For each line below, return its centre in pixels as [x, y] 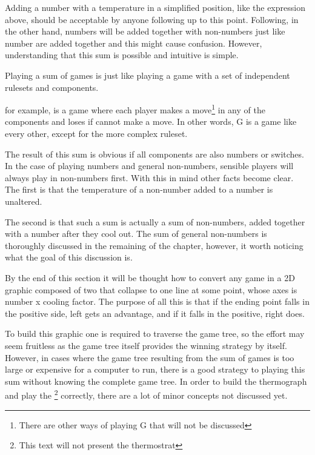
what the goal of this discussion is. [69, 257]
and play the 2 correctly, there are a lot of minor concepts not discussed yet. [146, 394]
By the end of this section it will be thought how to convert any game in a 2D [150, 277]
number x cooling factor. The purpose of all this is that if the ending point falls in [157, 301]
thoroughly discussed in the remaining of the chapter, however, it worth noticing [154, 245]
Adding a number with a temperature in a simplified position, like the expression [155, 7]
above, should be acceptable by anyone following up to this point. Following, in [152, 19]
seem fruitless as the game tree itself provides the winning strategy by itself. [146, 345]
